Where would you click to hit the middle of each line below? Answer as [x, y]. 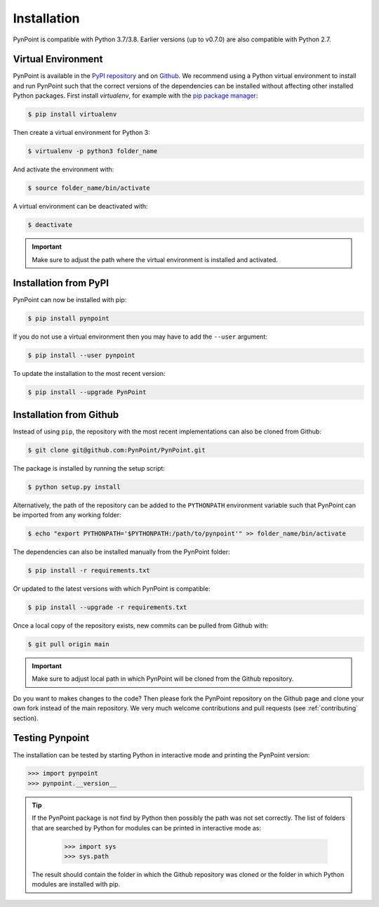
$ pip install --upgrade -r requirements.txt [107, 607]
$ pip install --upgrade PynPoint [87, 392]
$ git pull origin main [69, 644]
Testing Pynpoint [51, 738]
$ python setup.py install [74, 487]
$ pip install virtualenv [72, 115]
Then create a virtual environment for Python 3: [81, 133]
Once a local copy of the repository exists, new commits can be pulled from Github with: [140, 626]
